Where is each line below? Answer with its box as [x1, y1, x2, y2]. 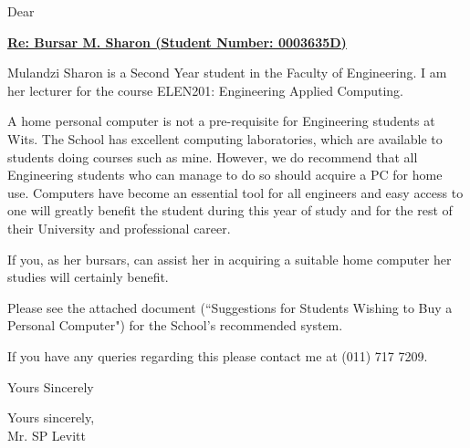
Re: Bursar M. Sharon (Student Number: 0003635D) [7, 32, 347, 51]
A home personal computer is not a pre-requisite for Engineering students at [7, 111, 435, 130]
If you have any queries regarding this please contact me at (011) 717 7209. [7, 346, 428, 365]
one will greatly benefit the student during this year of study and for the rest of [7, 201, 453, 220]
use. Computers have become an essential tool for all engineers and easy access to [7, 182, 464, 202]
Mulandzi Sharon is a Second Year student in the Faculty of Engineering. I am [7, 63, 447, 82]
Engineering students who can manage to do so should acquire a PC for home [7, 165, 443, 184]
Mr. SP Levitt [7, 425, 87, 444]
